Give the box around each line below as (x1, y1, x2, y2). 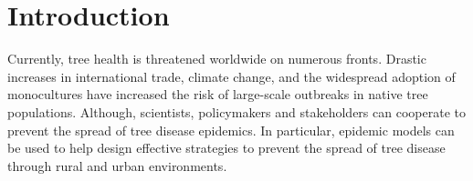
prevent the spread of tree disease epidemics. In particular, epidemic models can (7, 120, 455, 139)
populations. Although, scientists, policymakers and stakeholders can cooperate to (7, 102, 466, 121)
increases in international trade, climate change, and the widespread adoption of (7, 66, 456, 85)
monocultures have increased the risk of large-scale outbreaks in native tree (7, 85, 428, 104)
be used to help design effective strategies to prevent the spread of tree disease (7, 138, 446, 157)
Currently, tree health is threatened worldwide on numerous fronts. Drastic (7, 49, 426, 68)
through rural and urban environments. (7, 156, 227, 175)
